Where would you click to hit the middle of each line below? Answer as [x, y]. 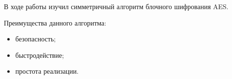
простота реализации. [47, 71]
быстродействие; [39, 55]
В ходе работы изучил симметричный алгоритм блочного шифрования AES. [116, 6]
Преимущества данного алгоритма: [55, 22]
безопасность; [35, 39]
